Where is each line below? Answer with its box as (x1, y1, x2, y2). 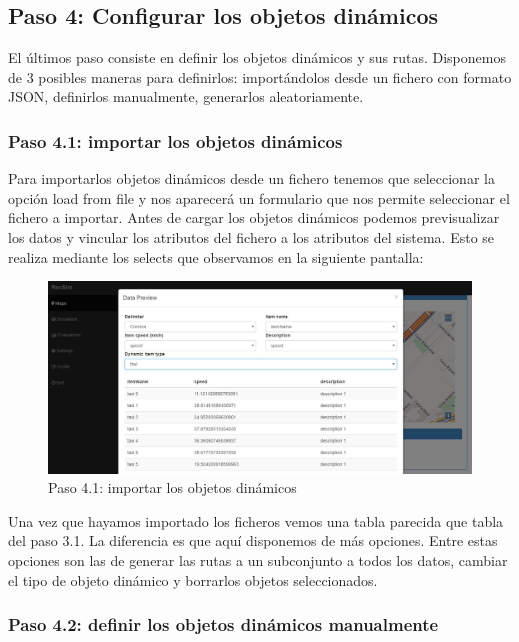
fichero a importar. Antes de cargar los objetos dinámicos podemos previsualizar (8, 207, 500, 228)
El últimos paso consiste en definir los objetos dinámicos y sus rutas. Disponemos (8, 47, 506, 68)
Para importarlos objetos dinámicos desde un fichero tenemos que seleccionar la (8, 168, 495, 189)
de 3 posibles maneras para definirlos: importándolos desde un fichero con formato (8, 66, 512, 87)
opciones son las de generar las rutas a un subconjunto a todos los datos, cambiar (8, 550, 508, 571)
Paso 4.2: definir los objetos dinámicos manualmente (8, 612, 439, 637)
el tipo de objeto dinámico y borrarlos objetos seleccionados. (8, 569, 378, 590)
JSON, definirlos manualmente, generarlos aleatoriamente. (8, 86, 364, 107)
